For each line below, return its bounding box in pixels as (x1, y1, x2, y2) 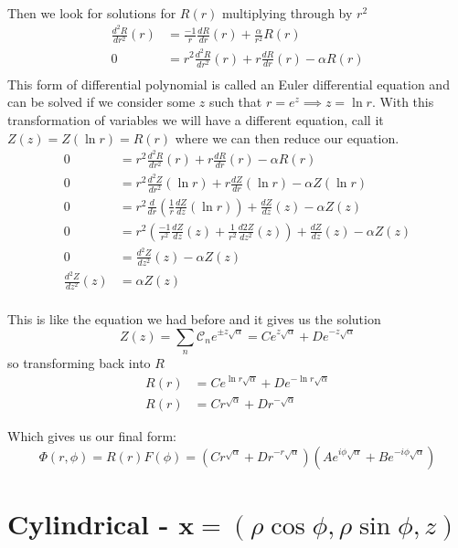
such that (209, 92, 262, 111)
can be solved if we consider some (7, 92, 196, 111)
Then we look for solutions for (7, 3, 176, 22)
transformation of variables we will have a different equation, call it (7, 110, 384, 129)
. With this (371, 92, 434, 111)
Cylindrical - (7, 505, 169, 543)
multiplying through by (221, 3, 353, 22)
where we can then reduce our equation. (175, 128, 399, 147)
